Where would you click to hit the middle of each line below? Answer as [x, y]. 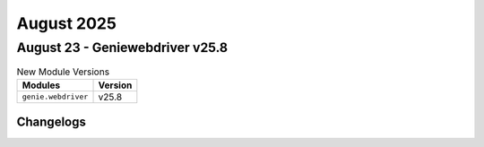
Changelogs [52, 122]
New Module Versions [63, 72]
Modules [41, 85]
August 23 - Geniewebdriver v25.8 [122, 48]
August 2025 [66, 23]
